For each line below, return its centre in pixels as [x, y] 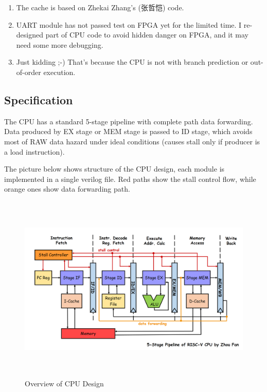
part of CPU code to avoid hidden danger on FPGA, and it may [147, 35]
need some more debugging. [60, 44]
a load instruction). [34, 151]
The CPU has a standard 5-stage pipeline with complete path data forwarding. [129, 121]
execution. [59, 72]
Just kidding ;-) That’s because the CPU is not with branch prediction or [132, 62]
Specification [39, 99]
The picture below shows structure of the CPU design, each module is [114, 169]
